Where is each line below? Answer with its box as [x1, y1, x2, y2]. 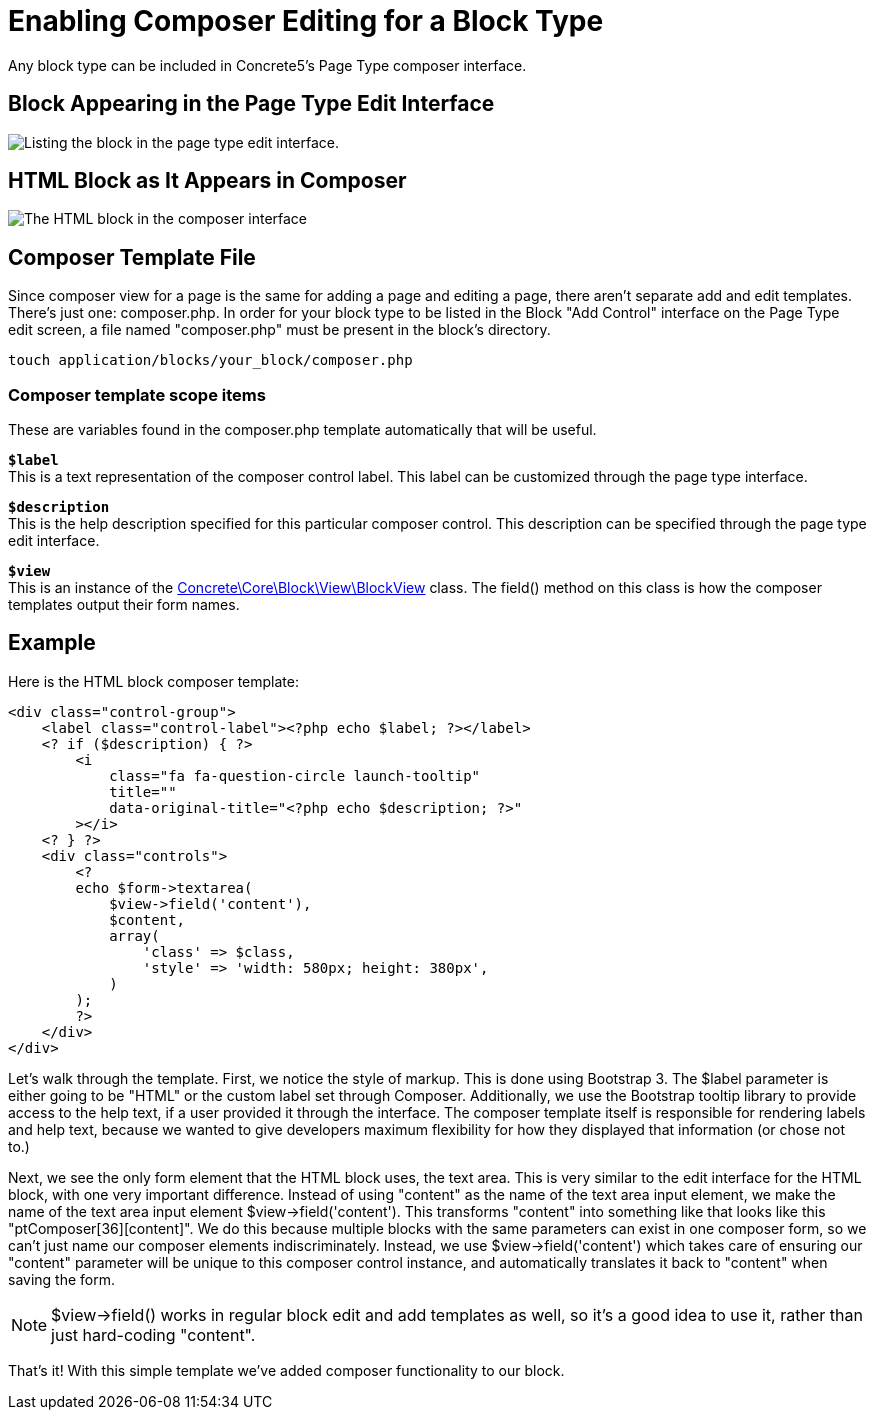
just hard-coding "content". [51, 1324, 256, 1345]
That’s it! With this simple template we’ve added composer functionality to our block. [8, 1361, 565, 1379]
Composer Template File [8, 244, 256, 270]
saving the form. [8, 1270, 116, 1288]
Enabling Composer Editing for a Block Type [8, 4, 604, 38]
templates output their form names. [8, 596, 240, 614]
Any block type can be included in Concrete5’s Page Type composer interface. [8, 56, 527, 74]
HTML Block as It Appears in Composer [8, 168, 407, 194]
